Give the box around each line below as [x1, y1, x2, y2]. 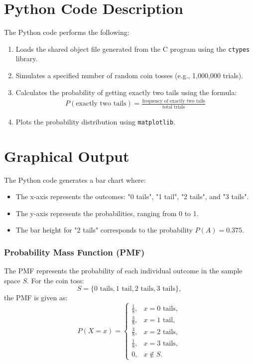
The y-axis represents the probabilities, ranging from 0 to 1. [15, 208, 199, 218]
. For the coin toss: [27, 275, 84, 285]
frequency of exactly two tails [142, 99, 205, 104]
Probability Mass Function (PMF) [4, 245, 145, 258]
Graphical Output [4, 145, 129, 166]
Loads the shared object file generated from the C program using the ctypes [15, 43, 250, 54]
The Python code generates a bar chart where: [4, 174, 146, 185]
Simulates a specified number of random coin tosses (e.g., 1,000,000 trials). [15, 70, 244, 80]
